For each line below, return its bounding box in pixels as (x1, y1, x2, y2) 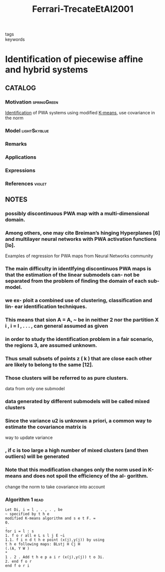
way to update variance (5, 435, 53, 440)
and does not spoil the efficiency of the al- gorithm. (23, 472, 149, 479)
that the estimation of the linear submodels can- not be (5, 271, 140, 278)
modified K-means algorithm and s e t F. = (5, 516, 96, 521)
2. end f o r (5, 559, 32, 564)
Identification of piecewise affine (5, 54, 143, 65)
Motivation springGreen (5, 99, 58, 105)
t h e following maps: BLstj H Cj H (5, 541, 80, 546)
